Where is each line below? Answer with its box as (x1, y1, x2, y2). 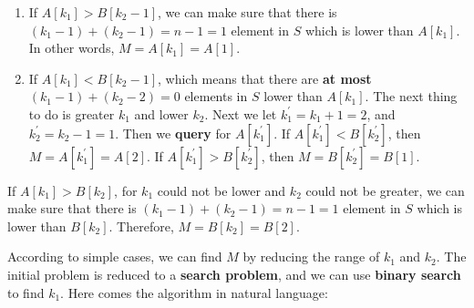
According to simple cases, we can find (7, 247, 222, 266)
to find (7, 282, 45, 302)
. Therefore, (108, 216, 174, 235)
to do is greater (28, 104, 115, 123)
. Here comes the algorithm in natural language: (60, 282, 328, 302)
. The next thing (365, 87, 458, 106)
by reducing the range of (242, 247, 380, 266)
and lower (134, 104, 189, 123)
